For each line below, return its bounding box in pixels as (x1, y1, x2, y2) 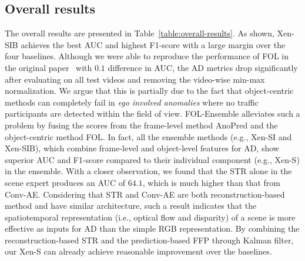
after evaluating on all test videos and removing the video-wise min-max (5, 73, 265, 85)
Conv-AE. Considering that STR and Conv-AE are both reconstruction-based (5, 188, 285, 200)
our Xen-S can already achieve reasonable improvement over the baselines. (5, 245, 272, 257)
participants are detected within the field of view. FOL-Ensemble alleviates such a (5, 107, 300, 120)
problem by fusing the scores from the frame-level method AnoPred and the (5, 118, 278, 131)
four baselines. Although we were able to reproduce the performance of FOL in (5, 50, 289, 62)
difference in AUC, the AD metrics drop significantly (108, 61, 298, 73)
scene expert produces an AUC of (5, 176, 126, 188)
